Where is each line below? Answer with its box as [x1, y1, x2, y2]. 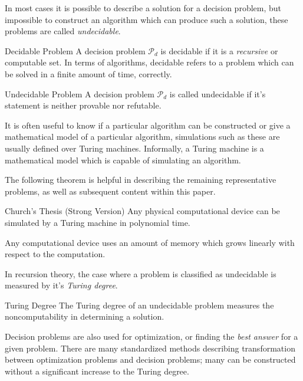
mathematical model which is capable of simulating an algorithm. [5, 153, 241, 166]
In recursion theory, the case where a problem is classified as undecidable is [5, 267, 276, 280]
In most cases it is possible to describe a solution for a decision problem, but [5, 2, 281, 14]
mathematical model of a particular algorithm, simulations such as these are [5, 130, 280, 143]
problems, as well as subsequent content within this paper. [5, 185, 216, 197]
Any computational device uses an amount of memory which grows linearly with [5, 236, 295, 248]
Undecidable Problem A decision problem [5, 87, 154, 100]
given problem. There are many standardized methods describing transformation [5, 341, 295, 354]
